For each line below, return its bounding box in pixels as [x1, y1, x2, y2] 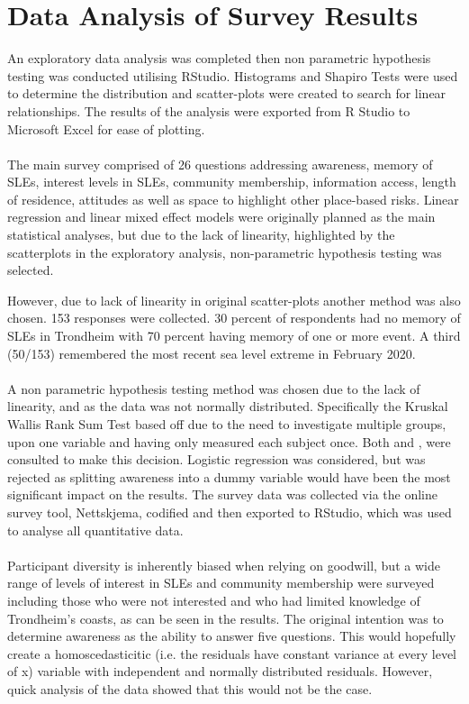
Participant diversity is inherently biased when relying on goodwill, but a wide [7, 555, 440, 574]
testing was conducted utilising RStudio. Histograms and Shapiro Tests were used [7, 66, 458, 85]
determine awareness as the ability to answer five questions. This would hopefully [7, 626, 456, 645]
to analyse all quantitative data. [7, 520, 184, 539]
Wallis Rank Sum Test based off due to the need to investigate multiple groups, [7, 415, 446, 433]
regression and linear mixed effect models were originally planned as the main [7, 207, 436, 226]
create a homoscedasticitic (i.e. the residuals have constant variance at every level [7, 644, 457, 663]
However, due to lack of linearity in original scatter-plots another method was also [7, 290, 461, 309]
